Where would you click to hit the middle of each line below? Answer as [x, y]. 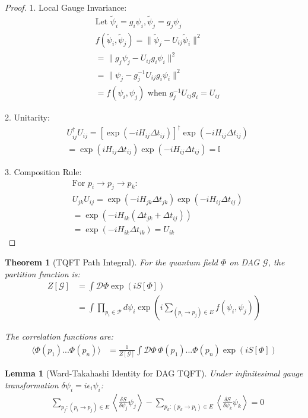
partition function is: [42, 273]
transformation [32, 384]
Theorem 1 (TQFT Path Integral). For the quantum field [112, 262]
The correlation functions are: [59, 336]
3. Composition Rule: [43, 171]
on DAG [245, 262]
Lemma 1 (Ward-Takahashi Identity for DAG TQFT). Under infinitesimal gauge [154, 373]
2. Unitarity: [27, 117]
